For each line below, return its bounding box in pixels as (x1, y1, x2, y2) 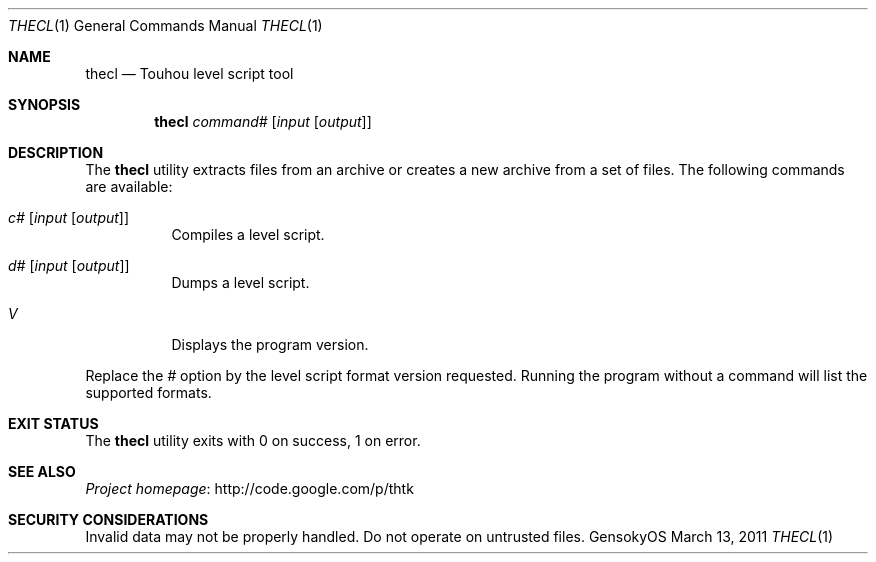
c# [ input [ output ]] (8, 209, 130, 226)
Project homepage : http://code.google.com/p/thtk (85, 480, 414, 497)
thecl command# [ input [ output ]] (154, 113, 372, 130)
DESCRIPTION (8, 144, 104, 161)
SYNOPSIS (8, 96, 81, 113)
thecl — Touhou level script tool (85, 65, 294, 82)
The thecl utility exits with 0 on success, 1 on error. (85, 432, 421, 449)
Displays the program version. (171, 336, 369, 353)
